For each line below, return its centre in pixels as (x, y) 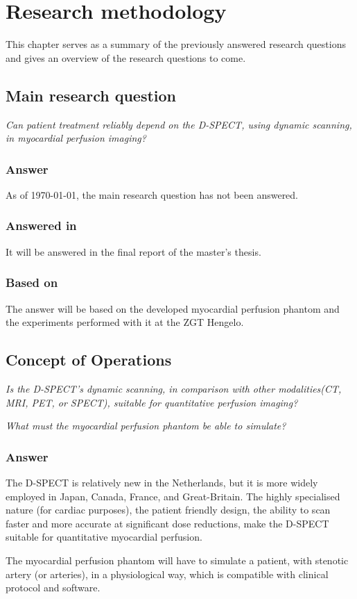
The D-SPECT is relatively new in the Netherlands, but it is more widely (162, 482)
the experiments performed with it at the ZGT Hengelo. (125, 322)
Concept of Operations (89, 360)
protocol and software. (53, 588)
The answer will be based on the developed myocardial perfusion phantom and (173, 308)
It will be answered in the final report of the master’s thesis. (133, 251)
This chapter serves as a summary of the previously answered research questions (176, 44)
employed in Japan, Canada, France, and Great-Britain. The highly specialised (173, 496)
